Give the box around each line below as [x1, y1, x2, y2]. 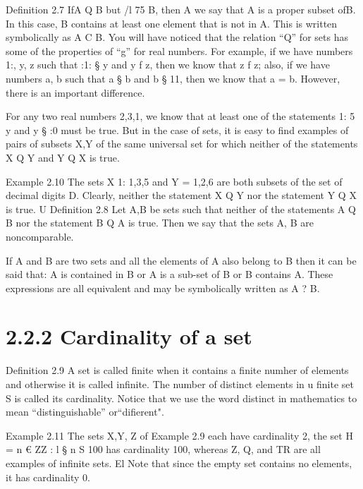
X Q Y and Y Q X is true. [6, 150, 120, 164]
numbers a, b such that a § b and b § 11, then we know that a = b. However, [6, 71, 340, 85]
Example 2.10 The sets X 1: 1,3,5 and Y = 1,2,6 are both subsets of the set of [6, 174, 343, 188]
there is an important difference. [6, 85, 145, 99]
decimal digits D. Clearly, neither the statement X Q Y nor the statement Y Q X [6, 188, 357, 203]
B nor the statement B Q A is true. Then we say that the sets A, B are [6, 215, 314, 230]
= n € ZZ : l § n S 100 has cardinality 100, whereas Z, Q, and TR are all [6, 442, 321, 457]
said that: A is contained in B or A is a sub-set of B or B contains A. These [6, 267, 333, 282]
